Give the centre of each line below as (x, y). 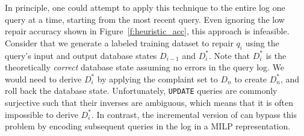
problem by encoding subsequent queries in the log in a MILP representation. (148, 126)
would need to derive (43, 79)
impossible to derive (42, 114)
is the (276, 55)
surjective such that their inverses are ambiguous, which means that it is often (149, 103)
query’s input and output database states (81, 55)
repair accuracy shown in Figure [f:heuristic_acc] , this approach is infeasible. (147, 31)
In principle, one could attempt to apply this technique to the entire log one (145, 7)
